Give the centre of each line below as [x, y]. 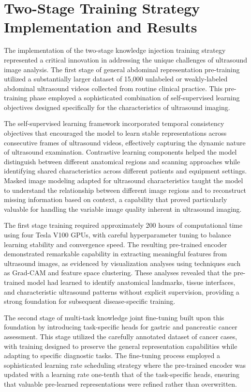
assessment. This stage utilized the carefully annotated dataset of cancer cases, [121, 336]
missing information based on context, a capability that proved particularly [116, 199]
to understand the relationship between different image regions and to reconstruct [125, 190]
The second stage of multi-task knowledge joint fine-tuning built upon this [114, 317]
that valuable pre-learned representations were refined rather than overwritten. [121, 384]
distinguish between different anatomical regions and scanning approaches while [122, 161]
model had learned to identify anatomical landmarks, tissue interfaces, [131, 282]
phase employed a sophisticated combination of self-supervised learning [134, 98]
